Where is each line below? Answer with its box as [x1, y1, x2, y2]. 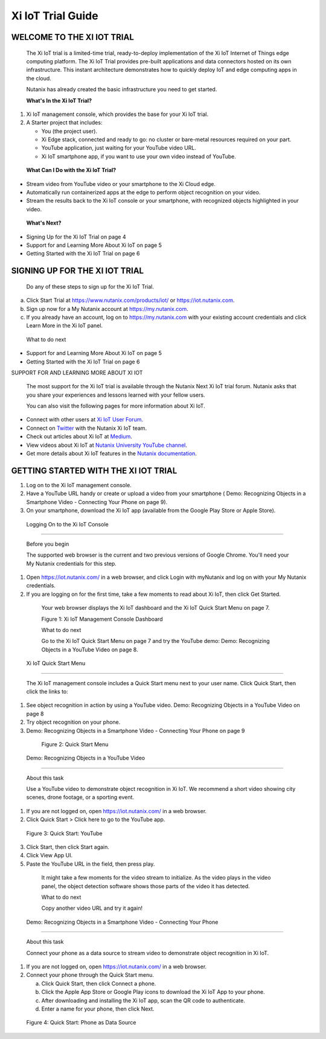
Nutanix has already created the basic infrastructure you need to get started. [26, 86, 217, 93]
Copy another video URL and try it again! [41, 904, 143, 912]
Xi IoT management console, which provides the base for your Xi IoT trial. [26, 110, 208, 118]
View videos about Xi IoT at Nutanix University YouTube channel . [26, 441, 187, 449]
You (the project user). [41, 127, 98, 135]
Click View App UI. [26, 852, 72, 859]
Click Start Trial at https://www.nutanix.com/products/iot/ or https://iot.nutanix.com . [26, 296, 235, 304]
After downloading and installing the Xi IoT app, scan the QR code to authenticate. [41, 997, 246, 1004]
